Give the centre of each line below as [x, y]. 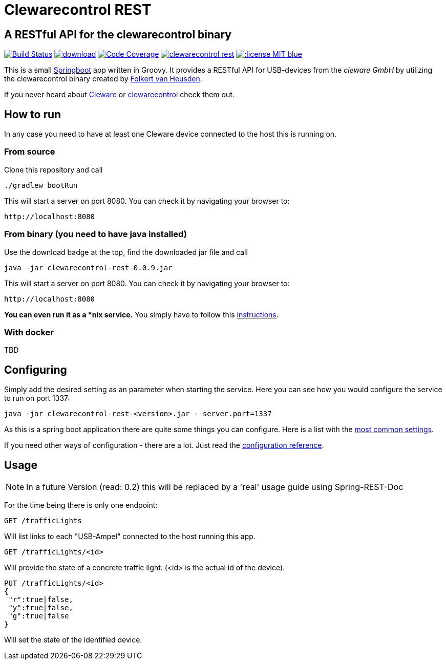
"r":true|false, [41, 599]
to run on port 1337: [37, 398]
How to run [33, 114]
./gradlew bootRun [41, 185]
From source [30, 152]
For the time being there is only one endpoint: [81, 505]
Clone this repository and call [54, 169]
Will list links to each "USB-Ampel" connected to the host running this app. [130, 536]
